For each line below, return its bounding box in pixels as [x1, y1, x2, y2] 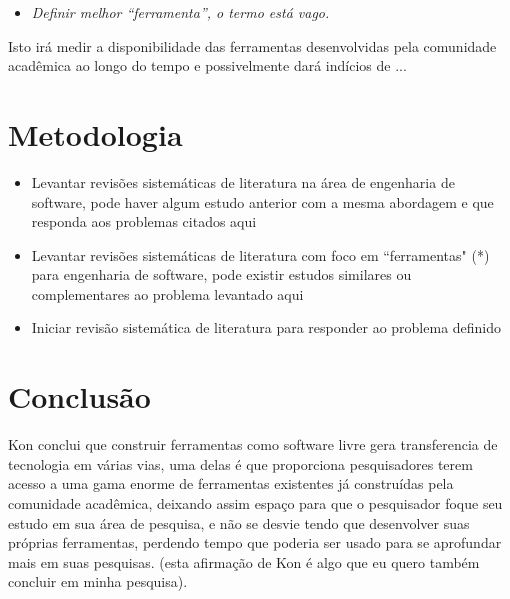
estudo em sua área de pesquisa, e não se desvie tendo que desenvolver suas [8, 512, 470, 533]
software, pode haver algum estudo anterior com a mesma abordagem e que [31, 191, 494, 212]
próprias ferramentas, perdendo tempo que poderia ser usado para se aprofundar [8, 532, 502, 553]
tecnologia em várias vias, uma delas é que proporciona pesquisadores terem [8, 453, 473, 474]
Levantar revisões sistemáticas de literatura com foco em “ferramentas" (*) [31, 244, 490, 265]
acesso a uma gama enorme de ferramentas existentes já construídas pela [8, 473, 454, 494]
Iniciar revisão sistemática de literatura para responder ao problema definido [31, 317, 502, 338]
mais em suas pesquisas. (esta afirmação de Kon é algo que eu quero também [8, 551, 480, 572]
